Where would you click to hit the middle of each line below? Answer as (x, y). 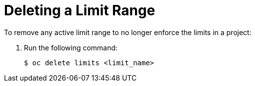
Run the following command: (71, 47)
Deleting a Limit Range (80, 10)
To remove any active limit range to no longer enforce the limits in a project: (128, 32)
